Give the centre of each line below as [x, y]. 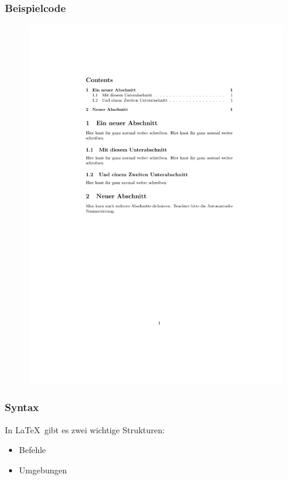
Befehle [32, 450]
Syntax [22, 407]
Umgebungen [43, 470]
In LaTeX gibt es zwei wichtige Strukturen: [85, 429]
